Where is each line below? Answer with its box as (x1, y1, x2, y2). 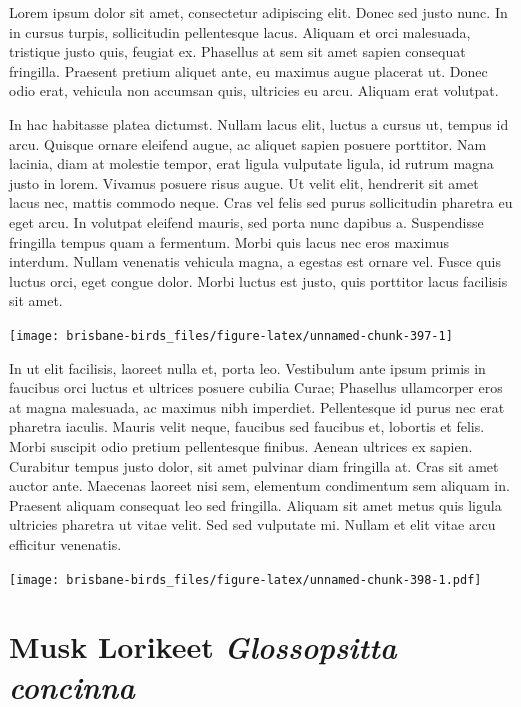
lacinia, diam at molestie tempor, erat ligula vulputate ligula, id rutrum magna (9, 153, 494, 174)
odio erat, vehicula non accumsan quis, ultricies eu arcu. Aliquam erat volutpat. (9, 80, 499, 101)
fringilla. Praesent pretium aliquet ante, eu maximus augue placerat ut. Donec (9, 60, 488, 81)
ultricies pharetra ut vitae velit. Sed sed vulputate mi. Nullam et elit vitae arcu (9, 514, 496, 535)
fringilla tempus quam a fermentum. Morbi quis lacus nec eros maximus (9, 231, 449, 252)
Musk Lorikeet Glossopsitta (9, 626, 397, 668)
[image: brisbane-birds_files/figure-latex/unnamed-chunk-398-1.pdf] (9, 572, 482, 587)
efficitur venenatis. (9, 533, 122, 554)
